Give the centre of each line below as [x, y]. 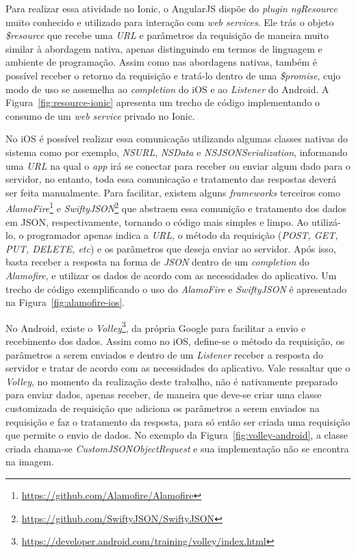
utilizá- [326, 221]
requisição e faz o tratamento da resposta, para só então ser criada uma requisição [178, 421]
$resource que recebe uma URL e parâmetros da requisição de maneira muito [167, 35]
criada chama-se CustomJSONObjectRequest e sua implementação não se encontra [177, 448]
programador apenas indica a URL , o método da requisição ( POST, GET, [182, 235]
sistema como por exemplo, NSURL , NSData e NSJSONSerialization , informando [177, 152]
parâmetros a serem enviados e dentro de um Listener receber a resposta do [165, 354]
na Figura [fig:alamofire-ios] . [65, 302]
